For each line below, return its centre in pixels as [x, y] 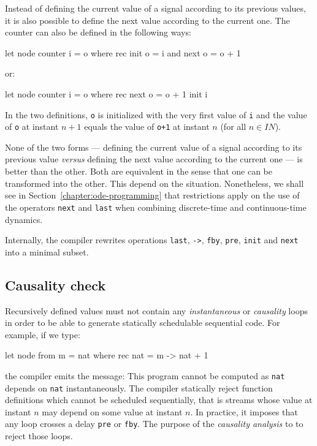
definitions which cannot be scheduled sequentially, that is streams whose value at [159, 400]
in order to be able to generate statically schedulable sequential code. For [143, 323]
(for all [233, 127]
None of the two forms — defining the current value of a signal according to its [154, 147]
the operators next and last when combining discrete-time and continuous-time [156, 207]
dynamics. [24, 219]
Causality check [55, 285]
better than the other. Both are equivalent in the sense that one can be [139, 171]
